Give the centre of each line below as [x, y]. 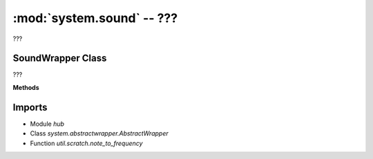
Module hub [47, 124]
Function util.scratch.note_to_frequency [86, 143]
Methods [26, 87]
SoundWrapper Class [60, 58]
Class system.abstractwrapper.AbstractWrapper [99, 133]
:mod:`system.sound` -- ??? [95, 18]
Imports [30, 107]
